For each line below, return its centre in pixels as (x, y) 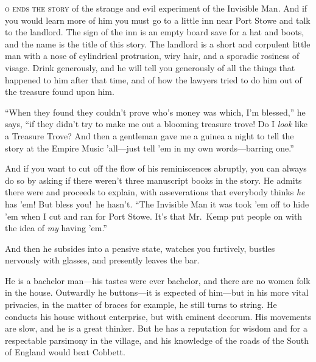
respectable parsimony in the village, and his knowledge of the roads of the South (157, 340)
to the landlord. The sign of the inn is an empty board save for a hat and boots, (155, 32)
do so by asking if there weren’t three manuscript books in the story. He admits (153, 180)
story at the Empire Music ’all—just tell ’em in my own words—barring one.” (149, 148)
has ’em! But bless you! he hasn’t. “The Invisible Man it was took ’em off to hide (157, 204)
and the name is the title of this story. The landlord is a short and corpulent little (158, 44)
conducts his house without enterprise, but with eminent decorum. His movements (158, 316)
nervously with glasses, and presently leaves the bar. (102, 260)
